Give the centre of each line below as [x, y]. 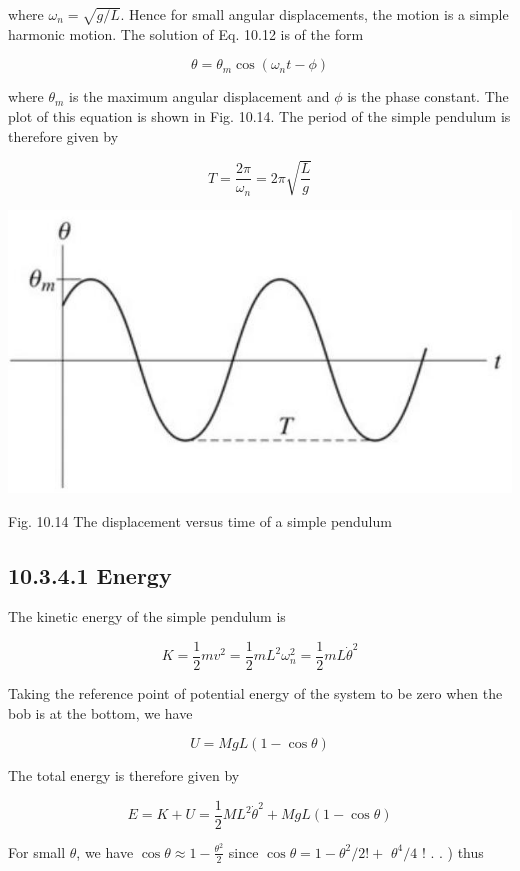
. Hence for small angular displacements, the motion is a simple [314, 14]
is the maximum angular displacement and [199, 96]
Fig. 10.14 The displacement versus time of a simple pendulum [200, 520]
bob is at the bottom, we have [100, 712]
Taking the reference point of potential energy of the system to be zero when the [255, 692]
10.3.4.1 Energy [90, 574]
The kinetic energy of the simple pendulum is [147, 616]
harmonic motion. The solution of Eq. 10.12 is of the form [186, 33]
